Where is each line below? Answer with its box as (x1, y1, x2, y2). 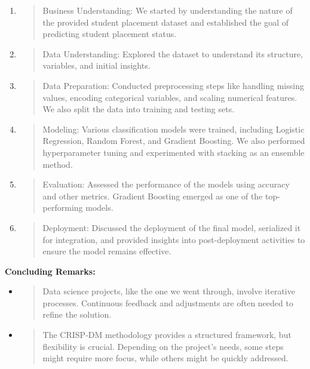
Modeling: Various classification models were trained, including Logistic (42, 122, 305, 135)
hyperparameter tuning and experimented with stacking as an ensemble (42, 146, 305, 158)
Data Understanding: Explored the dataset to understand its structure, (42, 47, 303, 60)
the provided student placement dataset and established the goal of (42, 16, 288, 28)
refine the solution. (42, 308, 112, 321)
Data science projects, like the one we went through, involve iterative (42, 285, 295, 297)
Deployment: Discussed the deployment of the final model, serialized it (42, 221, 301, 233)
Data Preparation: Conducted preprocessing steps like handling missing (42, 79, 304, 91)
